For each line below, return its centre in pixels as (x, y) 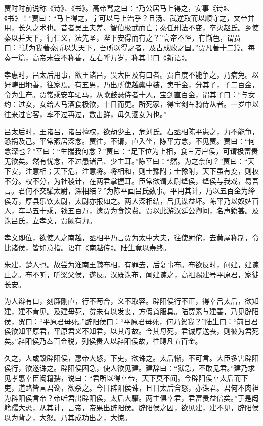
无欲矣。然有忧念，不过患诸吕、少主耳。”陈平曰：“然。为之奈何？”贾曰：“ (126, 161)
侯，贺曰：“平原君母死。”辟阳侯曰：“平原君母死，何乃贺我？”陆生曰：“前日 (128, 321)
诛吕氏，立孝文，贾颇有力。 (50, 220)
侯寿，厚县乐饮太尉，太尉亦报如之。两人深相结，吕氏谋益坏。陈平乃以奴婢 (128, 200)
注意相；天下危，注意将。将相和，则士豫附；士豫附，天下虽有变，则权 (142, 170)
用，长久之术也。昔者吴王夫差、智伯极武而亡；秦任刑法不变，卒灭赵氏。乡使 (131, 28)
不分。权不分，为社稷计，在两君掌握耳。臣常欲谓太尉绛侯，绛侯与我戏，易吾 (131, 181)
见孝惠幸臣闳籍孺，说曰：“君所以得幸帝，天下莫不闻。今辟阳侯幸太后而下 (126, 378)
